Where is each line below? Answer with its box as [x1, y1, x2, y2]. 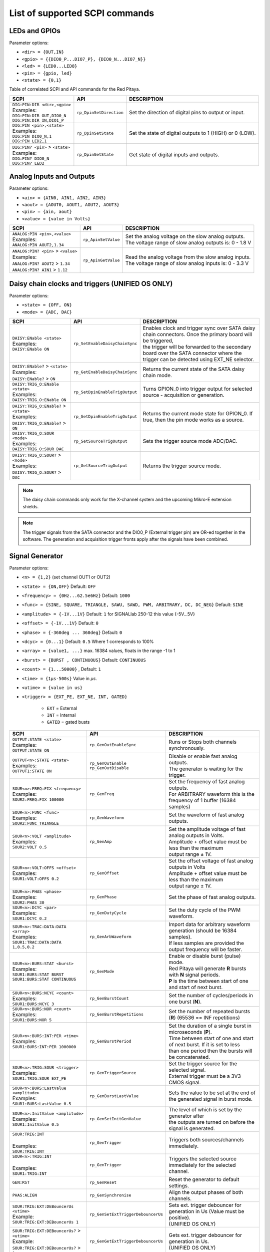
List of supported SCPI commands [9, 8, 154, 19]
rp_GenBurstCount [89, 996, 129, 1001]
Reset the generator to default [168, 1176, 239, 1183]
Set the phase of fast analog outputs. [168, 893, 256, 900]
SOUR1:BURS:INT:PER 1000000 [12, 1044, 76, 1049]
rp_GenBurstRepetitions [89, 1012, 144, 1017]
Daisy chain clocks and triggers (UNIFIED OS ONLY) [9, 279, 173, 288]
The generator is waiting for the [168, 765, 243, 772]
